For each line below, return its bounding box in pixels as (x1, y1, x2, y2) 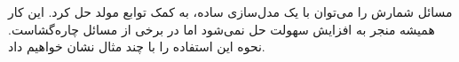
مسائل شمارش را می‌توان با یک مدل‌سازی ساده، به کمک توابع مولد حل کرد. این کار (8, 3, 453, 20)
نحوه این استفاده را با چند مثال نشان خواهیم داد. (8, 37, 265, 56)
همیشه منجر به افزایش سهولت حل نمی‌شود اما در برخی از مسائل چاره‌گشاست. (8, 19, 435, 38)
